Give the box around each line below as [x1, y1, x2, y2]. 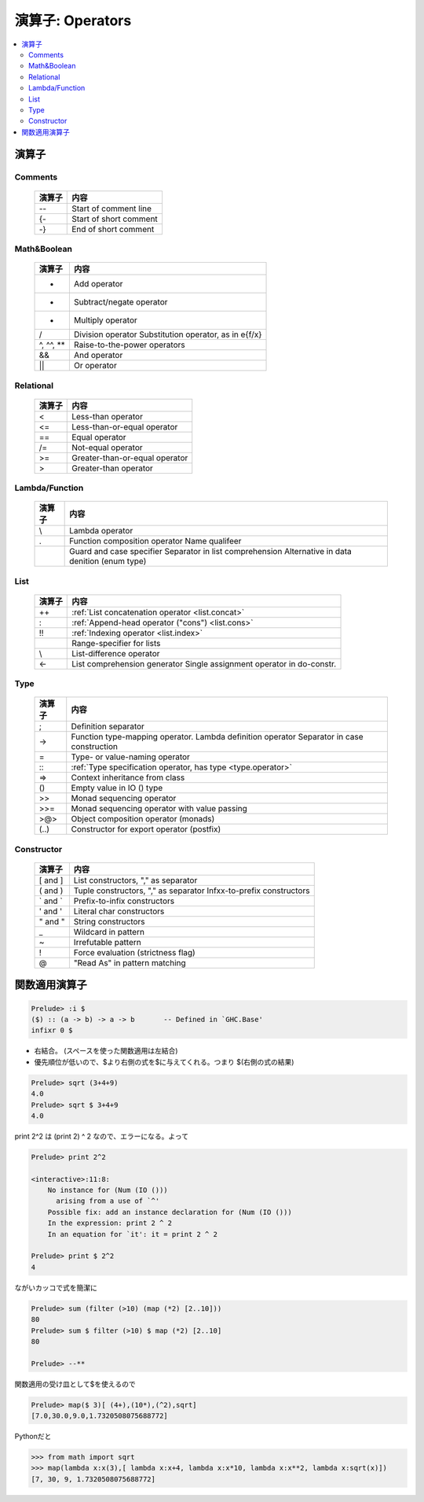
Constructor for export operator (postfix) [71, 824, 221, 835]
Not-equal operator [71, 441, 143, 452]
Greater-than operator [71, 463, 153, 474]
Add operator [73, 279, 123, 290]
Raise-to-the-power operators [73, 339, 185, 350]
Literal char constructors [73, 906, 165, 917]
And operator [73, 350, 123, 361]
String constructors [73, 917, 145, 928]
